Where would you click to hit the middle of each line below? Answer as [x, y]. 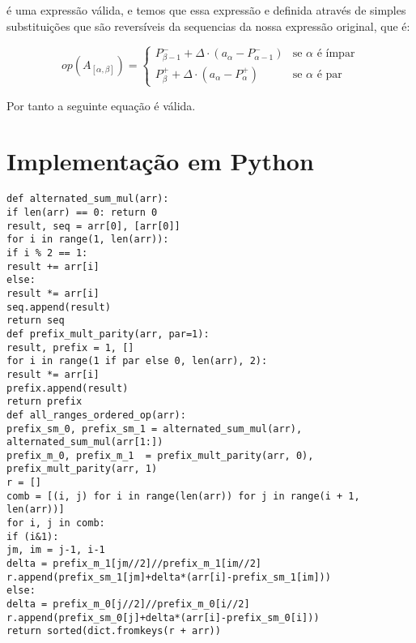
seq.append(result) [59, 307]
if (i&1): [33, 536]
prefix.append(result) [68, 388]
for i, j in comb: [56, 523]
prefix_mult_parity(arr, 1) [82, 469]
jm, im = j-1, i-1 [56, 550]
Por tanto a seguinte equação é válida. [101, 105]
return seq [36, 321]
